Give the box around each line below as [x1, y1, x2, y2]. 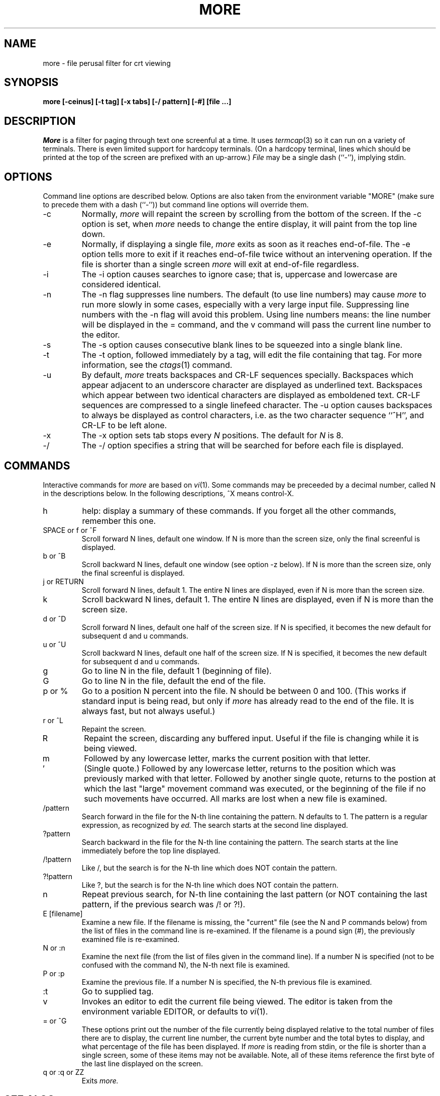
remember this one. [82, 515, 156, 526]
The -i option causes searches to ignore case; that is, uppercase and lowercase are [81, 269, 398, 280]
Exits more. [81, 1076, 119, 1085]
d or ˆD [43, 614, 66, 623]
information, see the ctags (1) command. [81, 360, 233, 370]
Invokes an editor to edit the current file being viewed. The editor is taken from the [81, 996, 393, 1006]
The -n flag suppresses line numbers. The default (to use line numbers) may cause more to [81, 289, 426, 300]
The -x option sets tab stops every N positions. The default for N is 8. [81, 430, 344, 441]
